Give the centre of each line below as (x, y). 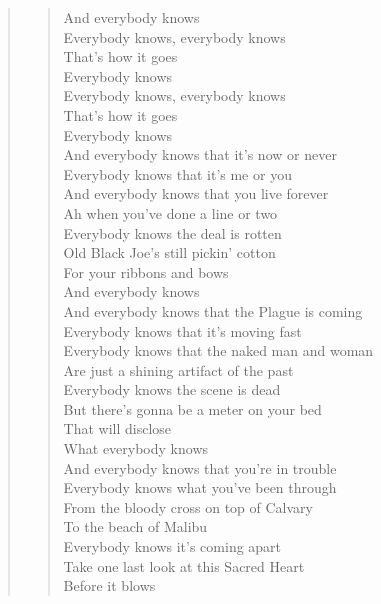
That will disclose (117, 428)
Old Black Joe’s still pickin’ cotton (169, 252)
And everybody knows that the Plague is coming (213, 310)
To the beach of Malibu (135, 526)
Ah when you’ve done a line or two (170, 212)
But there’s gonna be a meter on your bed (192, 408)
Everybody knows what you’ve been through (200, 487)
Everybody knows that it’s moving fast (182, 330)
